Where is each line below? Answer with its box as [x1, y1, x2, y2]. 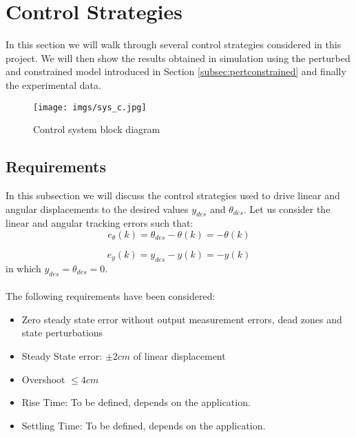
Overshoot [21, 372, 65, 386]
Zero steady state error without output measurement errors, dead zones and [21, 312, 342, 326]
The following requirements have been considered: [6, 289, 216, 303]
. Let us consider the [243, 201, 331, 216]
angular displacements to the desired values [6, 201, 189, 216]
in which [6, 261, 41, 275]
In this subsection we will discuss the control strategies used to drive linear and [6, 187, 340, 202]
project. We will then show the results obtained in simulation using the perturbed [6, 50, 350, 65]
